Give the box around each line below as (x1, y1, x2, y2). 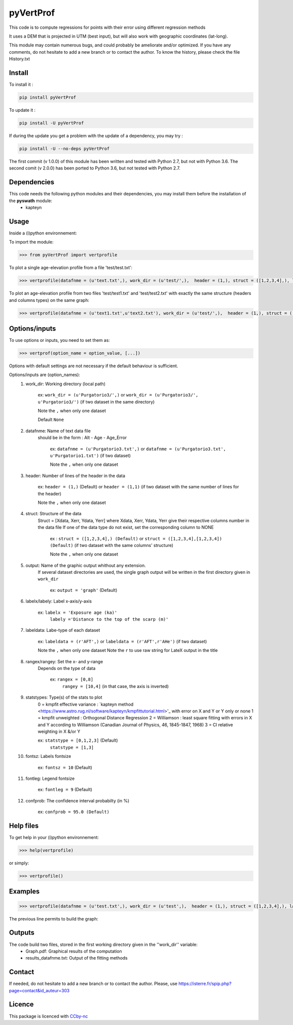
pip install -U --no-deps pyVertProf (19, 146, 110, 151)
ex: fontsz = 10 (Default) (38, 764, 92, 770)
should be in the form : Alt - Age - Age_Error (38, 435, 127, 440)
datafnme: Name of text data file (25, 428, 91, 434)
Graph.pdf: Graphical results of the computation (25, 948, 122, 954)
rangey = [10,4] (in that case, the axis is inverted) (62, 683, 169, 689)
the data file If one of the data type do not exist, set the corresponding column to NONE (38, 524, 214, 530)
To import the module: (9, 239, 54, 245)
